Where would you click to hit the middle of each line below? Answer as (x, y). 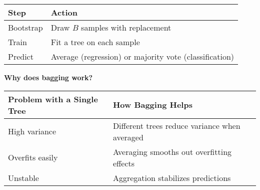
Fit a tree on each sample (95, 42)
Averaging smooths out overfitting (172, 151)
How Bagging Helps (152, 105)
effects (124, 163)
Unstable (23, 177)
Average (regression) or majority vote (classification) (142, 56)
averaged (128, 137)
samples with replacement (126, 27)
